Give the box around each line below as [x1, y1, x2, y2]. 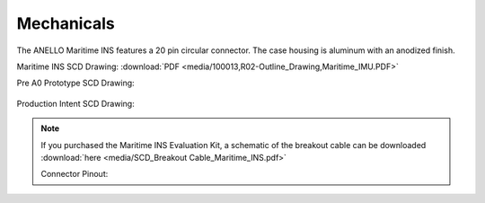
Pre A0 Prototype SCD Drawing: [16, 77, 135, 89]
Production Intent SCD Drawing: [16, 98, 135, 109]
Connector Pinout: [40, 169, 109, 180]
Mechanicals [16, 13, 116, 33]
